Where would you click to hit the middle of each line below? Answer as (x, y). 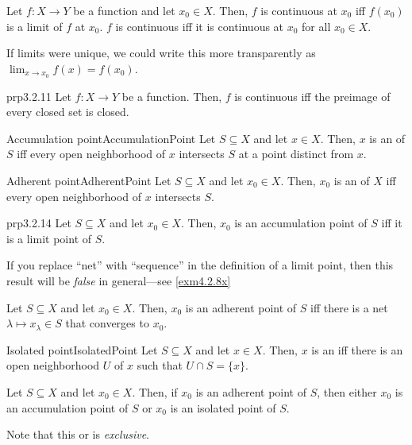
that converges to (107, 323)
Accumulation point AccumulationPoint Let (111, 138)
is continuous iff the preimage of (312, 96)
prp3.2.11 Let (39, 96)
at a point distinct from (296, 154)
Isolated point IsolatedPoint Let (82, 349)
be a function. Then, (172, 96)
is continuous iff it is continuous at (200, 26)
